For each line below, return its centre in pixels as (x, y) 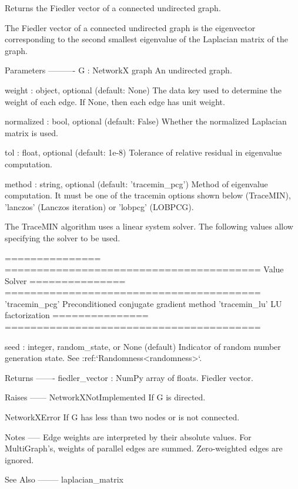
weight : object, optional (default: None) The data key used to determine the (143, 90)
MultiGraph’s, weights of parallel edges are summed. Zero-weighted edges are (144, 448)
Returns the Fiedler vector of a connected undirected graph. (113, 8)
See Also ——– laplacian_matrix (64, 479)
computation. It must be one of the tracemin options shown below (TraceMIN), (148, 195)
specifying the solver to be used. (63, 237)
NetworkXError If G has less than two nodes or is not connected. (122, 417)
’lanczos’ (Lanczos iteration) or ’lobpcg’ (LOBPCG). (99, 206)
